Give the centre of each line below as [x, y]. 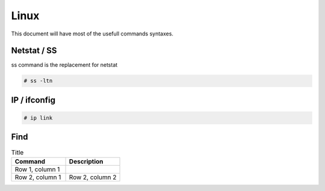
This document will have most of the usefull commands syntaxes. [92, 34]
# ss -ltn [38, 81]
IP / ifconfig [33, 100]
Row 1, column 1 [37, 169]
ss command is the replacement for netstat [64, 65]
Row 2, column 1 [38, 177]
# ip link [38, 118]
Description [86, 161]
